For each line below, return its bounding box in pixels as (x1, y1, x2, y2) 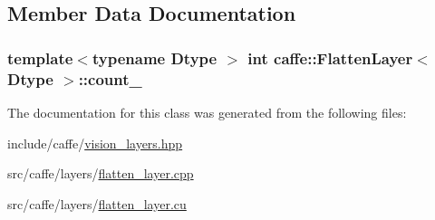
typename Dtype (92, 46, 217, 69)
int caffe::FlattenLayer (247, 46, 413, 69)
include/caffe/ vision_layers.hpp (7, 133, 183, 152)
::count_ (78, 67, 142, 90)
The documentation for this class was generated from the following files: (7, 102, 407, 121)
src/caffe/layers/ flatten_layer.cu (7, 194, 187, 213)
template (7, 46, 73, 69)
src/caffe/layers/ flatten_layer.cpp (7, 164, 194, 183)
